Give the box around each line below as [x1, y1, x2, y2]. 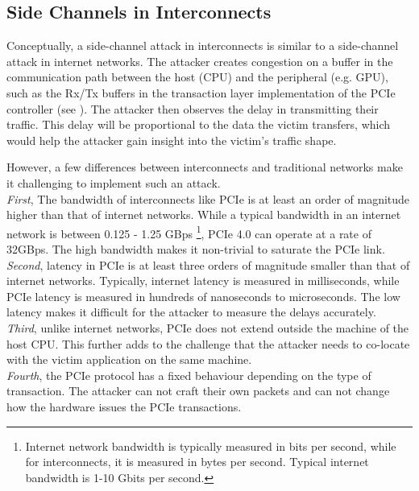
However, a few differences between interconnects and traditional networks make [6, 159, 403, 175]
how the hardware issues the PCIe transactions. [6, 398, 242, 415]
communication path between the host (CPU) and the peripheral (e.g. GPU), [6, 68, 388, 85]
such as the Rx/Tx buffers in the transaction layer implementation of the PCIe [6, 84, 396, 101]
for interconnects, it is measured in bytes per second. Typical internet [25, 453, 369, 470]
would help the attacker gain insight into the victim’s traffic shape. [6, 131, 337, 148]
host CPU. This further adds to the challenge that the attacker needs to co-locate [6, 335, 410, 352]
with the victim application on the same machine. [6, 351, 252, 368]
